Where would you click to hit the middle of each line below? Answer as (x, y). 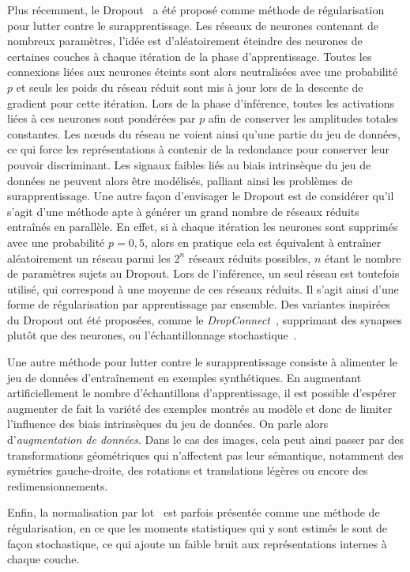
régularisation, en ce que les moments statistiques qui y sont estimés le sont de (197, 528)
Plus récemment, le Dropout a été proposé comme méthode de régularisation (196, 9)
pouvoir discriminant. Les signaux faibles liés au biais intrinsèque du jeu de (189, 164)
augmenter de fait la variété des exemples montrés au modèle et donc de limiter (200, 408)
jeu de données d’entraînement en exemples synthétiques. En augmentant (184, 377)
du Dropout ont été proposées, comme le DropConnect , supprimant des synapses (205, 319)
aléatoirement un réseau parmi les (89, 258)
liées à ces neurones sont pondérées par (102, 118)
